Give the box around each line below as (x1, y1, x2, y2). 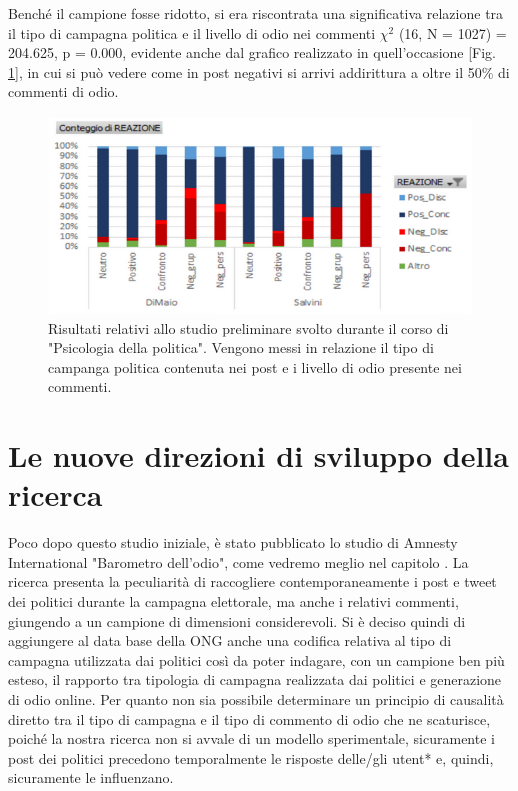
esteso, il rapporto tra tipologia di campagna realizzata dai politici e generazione (8, 669, 502, 690)
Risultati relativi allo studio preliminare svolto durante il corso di (48, 317, 449, 338)
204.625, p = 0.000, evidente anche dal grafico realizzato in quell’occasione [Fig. (8, 42, 497, 63)
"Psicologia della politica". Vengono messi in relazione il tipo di (48, 337, 434, 358)
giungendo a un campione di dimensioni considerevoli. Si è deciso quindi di (8, 610, 466, 631)
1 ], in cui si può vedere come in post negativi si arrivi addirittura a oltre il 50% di (8, 61, 510, 82)
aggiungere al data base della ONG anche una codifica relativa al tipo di (8, 630, 452, 651)
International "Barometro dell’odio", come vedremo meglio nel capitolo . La (8, 551, 469, 572)
